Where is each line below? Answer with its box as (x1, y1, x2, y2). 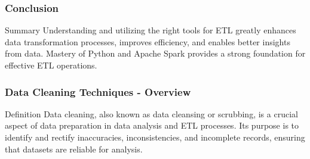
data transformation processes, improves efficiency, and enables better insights (5, 35, 290, 48)
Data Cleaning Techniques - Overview (5, 84, 191, 99)
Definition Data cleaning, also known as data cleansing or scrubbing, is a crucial (5, 107, 298, 120)
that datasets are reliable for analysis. (5, 142, 143, 155)
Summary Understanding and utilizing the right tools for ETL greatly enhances (5, 24, 296, 36)
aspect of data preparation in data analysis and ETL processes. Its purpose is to (5, 119, 299, 132)
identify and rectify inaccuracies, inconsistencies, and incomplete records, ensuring (5, 131, 305, 143)
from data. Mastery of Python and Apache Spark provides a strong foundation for (5, 47, 306, 60)
